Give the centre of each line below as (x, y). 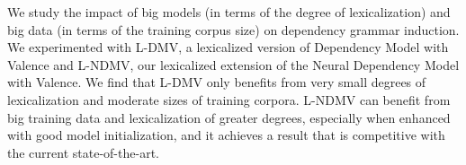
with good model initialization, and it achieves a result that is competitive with (226, 135)
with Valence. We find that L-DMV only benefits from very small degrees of (217, 82)
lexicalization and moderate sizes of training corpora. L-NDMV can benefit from (229, 99)
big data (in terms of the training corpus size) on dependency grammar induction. (233, 29)
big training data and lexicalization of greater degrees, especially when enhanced (229, 117)
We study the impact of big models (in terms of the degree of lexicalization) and (229, 12)
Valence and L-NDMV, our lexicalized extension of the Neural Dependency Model (233, 64)
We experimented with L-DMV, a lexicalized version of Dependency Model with (228, 47)
